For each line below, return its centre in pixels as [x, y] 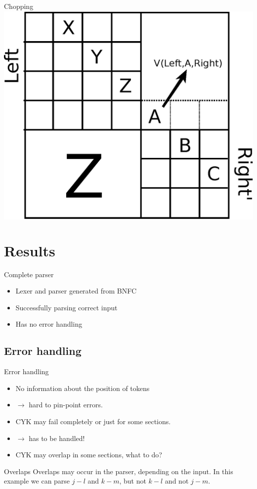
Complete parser [29, 274]
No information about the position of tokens [83, 388]
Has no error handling [49, 324]
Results [30, 250]
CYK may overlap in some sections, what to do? [89, 455]
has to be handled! [57, 438]
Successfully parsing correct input [66, 307]
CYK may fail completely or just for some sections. [93, 421]
